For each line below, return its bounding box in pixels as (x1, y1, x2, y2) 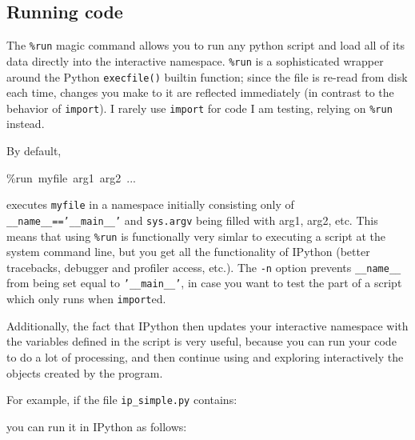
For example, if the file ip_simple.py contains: (6, 391, 237, 408)
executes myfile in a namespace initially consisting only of (6, 196, 294, 213)
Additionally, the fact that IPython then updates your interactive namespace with (6, 317, 409, 334)
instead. (6, 115, 45, 132)
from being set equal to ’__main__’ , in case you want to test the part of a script (6, 274, 402, 291)
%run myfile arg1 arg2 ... (6, 169, 136, 186)
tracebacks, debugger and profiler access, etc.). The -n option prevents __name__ (6, 258, 401, 275)
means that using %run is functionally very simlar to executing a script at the (6, 227, 386, 244)
